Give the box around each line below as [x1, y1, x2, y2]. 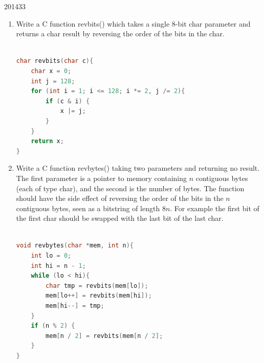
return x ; [31, 138, 64, 145]
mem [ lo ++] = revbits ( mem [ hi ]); [46, 292, 152, 300]
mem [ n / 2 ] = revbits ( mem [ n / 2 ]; [46, 332, 163, 339]
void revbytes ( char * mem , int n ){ [16, 242, 134, 249]
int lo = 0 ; [31, 252, 72, 260]
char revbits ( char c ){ [16, 57, 94, 65]
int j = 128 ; [31, 77, 75, 85]
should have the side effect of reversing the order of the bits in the [16, 193, 224, 203]
